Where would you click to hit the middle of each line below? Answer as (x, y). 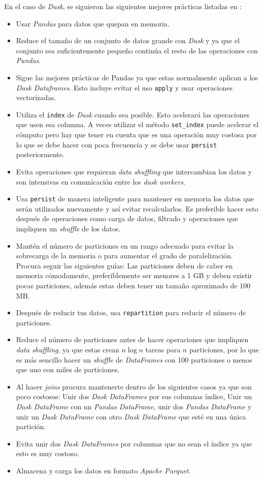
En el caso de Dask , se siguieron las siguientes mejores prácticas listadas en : (123, 6)
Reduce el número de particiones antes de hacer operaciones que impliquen (132, 339)
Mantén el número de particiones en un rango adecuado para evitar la (125, 245)
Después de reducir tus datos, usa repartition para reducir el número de (131, 312)
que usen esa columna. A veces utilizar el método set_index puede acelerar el (137, 124)
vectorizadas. (36, 97)
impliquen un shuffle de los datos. (68, 228)
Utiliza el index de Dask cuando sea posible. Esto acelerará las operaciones (133, 114)
